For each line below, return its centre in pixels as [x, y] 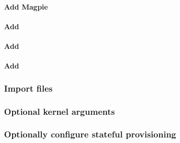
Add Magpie [26, 6]
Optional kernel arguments [59, 111]
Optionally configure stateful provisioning [90, 134]
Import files [28, 88]
